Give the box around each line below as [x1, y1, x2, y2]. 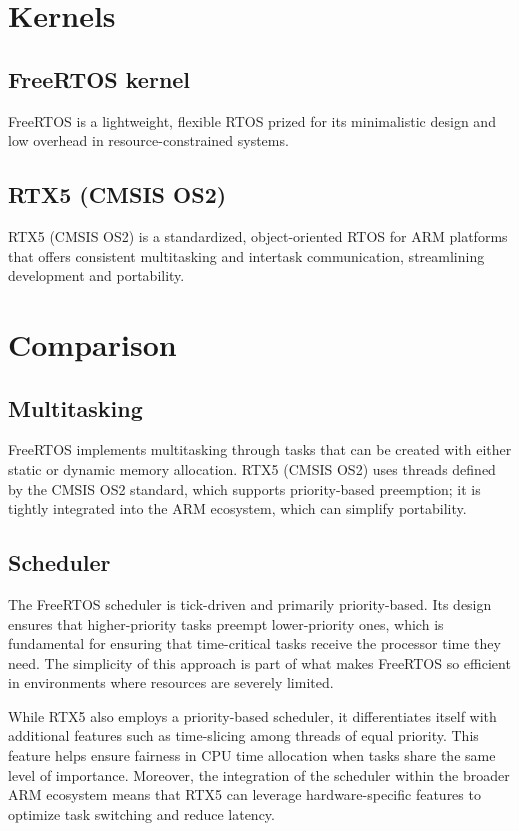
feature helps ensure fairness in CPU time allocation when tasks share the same [8, 745, 496, 766]
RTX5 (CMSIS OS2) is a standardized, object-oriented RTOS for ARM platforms [8, 225, 508, 246]
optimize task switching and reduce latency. [8, 803, 275, 824]
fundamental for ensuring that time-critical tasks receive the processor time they [8, 633, 501, 654]
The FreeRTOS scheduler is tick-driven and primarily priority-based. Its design [8, 593, 492, 614]
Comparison [8, 323, 177, 364]
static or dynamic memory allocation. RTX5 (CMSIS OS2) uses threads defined [8, 458, 496, 479]
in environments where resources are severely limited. [8, 672, 334, 693]
